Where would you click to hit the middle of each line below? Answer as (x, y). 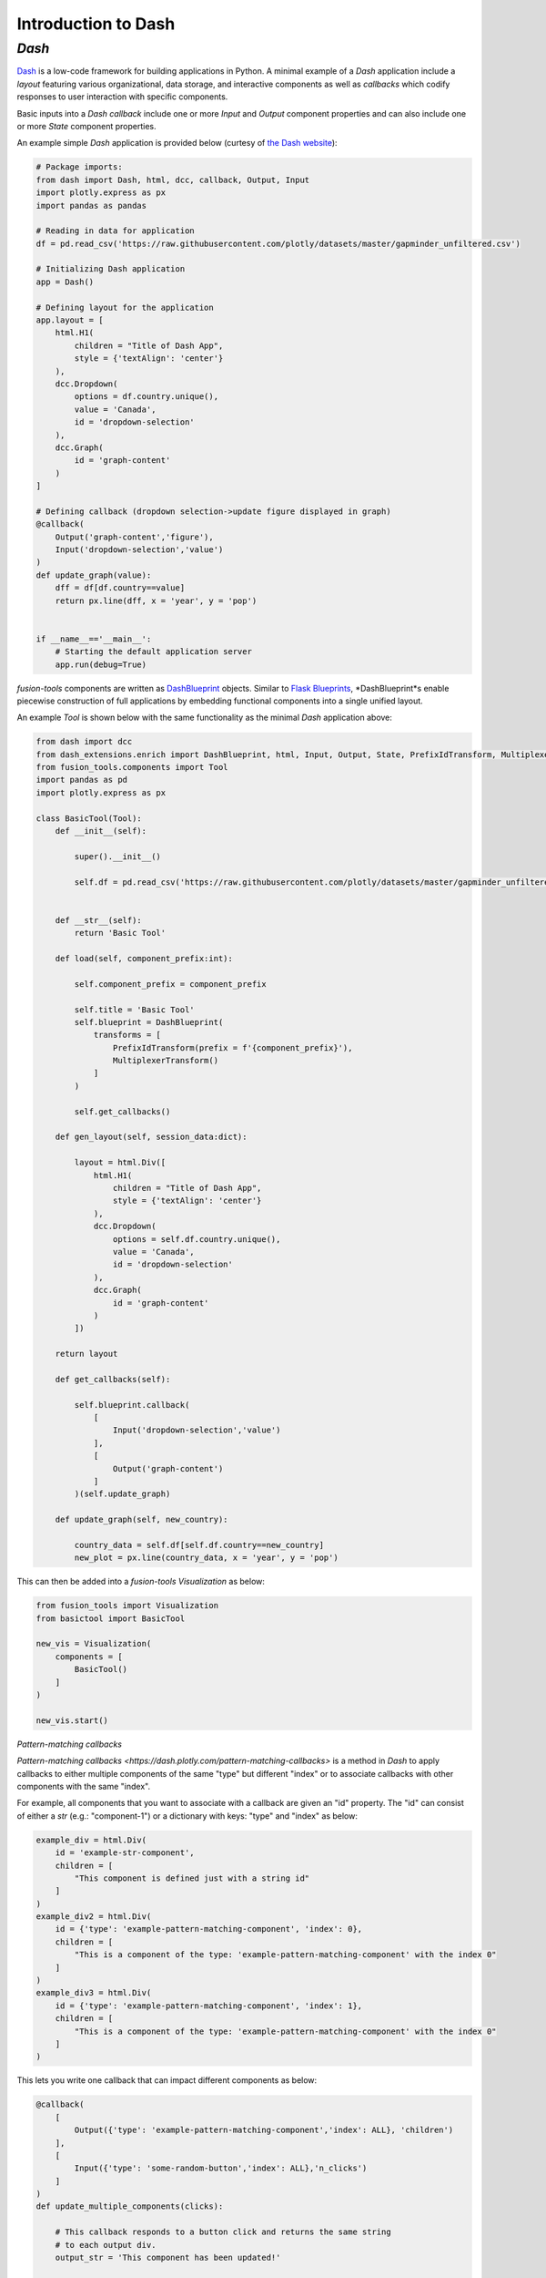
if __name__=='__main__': (94, 639)
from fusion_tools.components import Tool (132, 767)
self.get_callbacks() (122, 1111)
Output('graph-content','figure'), (134, 537)
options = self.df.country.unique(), (197, 1239)
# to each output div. (106, 2245)
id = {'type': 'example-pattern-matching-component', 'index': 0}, (209, 1929)
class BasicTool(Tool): (89, 818)
